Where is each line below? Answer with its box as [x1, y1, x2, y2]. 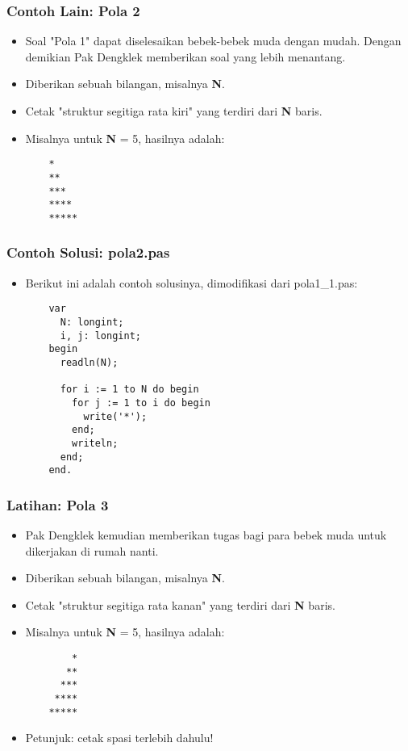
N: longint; [60, 316, 124, 328]
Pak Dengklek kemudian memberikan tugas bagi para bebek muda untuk [25, 527, 387, 543]
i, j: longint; [60, 329, 141, 342]
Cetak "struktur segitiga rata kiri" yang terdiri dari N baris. [25, 103, 323, 119]
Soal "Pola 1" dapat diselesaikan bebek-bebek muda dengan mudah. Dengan [25, 32, 402, 49]
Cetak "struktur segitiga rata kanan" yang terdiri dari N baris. [25, 596, 335, 613]
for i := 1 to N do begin [60, 384, 199, 396]
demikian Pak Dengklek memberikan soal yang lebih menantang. [25, 48, 346, 65]
